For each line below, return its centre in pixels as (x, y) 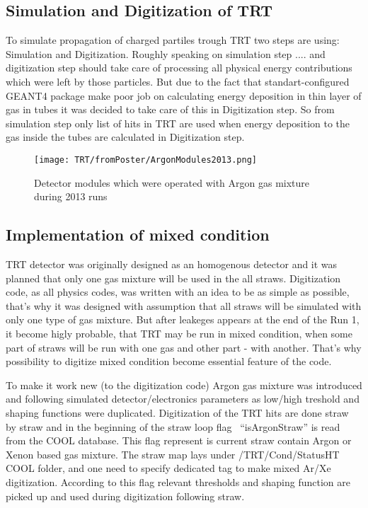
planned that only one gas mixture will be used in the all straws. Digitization (173, 278)
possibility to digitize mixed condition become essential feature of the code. (169, 361)
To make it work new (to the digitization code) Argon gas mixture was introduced (184, 385)
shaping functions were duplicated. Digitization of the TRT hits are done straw (177, 412)
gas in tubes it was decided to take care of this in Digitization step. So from (170, 109)
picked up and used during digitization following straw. (125, 496)
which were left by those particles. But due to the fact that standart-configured (178, 81)
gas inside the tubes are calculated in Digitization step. (125, 137)
